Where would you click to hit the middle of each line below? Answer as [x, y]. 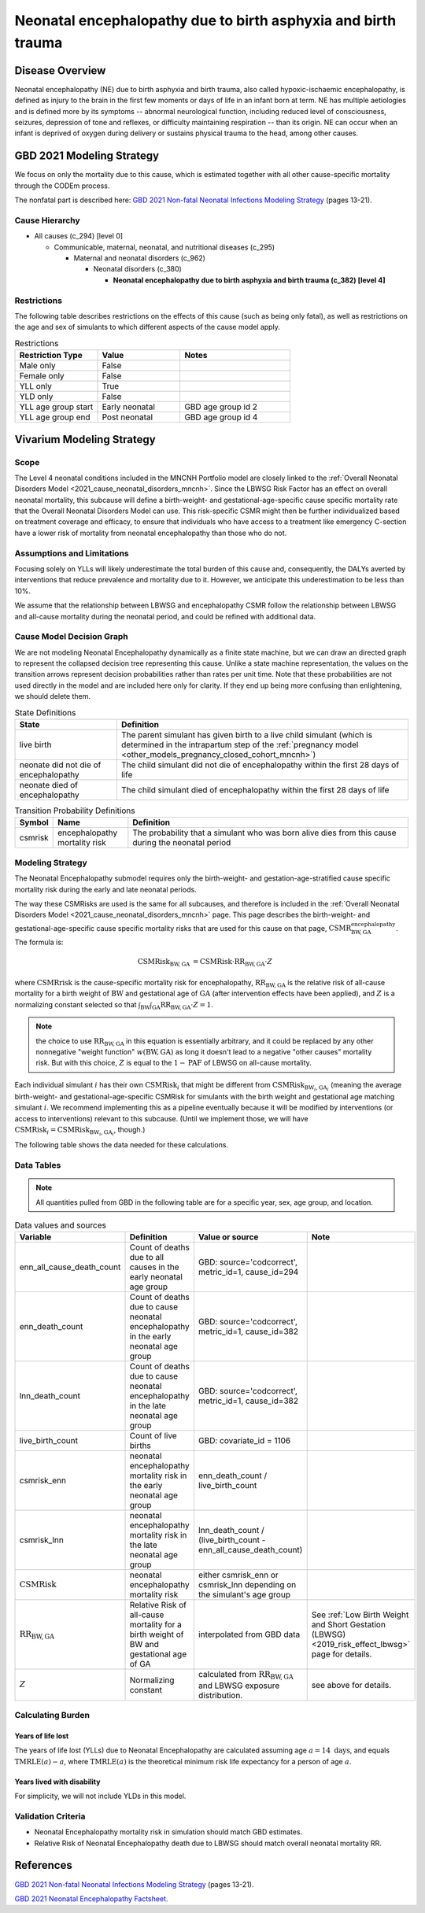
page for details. [342, 1654]
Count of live [153, 1436]
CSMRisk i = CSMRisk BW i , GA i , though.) [80, 1131]
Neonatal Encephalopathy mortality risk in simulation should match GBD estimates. [168, 1832]
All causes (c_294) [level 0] [79, 236]
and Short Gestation [348, 1625]
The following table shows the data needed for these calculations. [121, 1145]
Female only [42, 376]
